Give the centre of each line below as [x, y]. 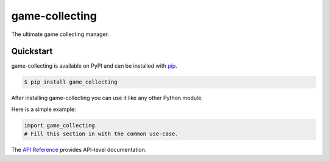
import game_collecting [60, 125]
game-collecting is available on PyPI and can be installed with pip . [94, 66]
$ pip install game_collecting [71, 82]
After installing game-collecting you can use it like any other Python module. [107, 98]
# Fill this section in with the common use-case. [101, 134]
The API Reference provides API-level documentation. [79, 150]
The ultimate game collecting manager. [60, 34]
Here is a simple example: [44, 109]
